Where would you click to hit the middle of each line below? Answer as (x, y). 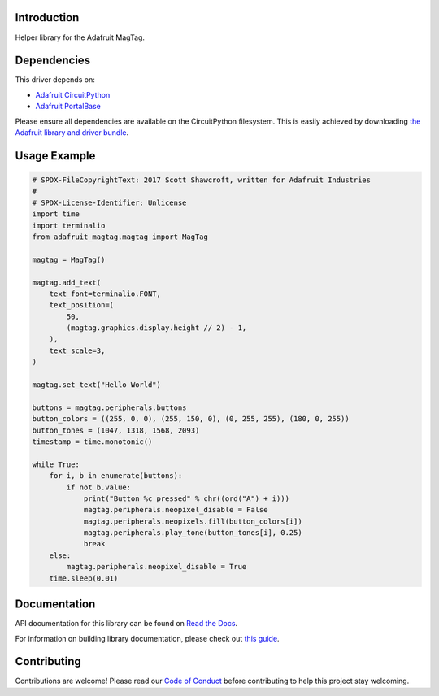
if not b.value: (99, 487)
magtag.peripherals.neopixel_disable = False (176, 510)
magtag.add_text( (67, 282)
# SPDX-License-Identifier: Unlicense (109, 202)
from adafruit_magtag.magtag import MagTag (120, 237)
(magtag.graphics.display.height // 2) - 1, (156, 328)
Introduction (47, 17)
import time (56, 214)
